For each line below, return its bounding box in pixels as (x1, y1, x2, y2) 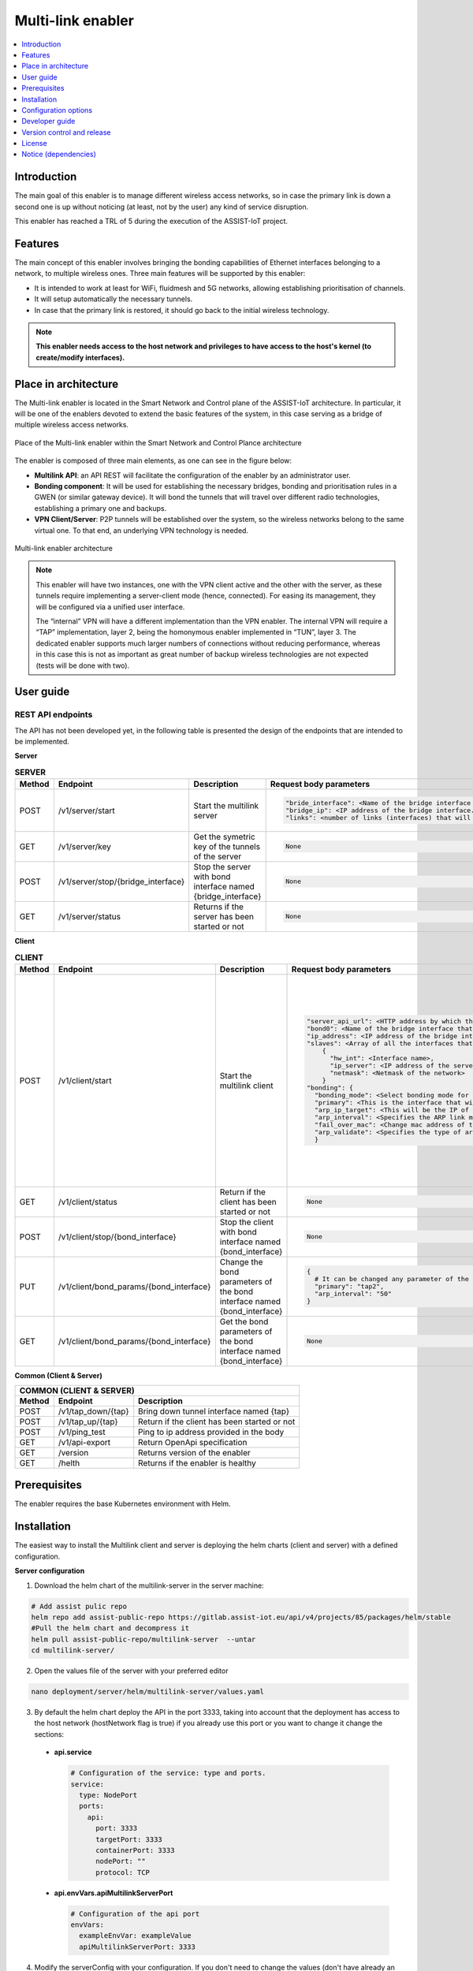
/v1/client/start (58, 1075, 112, 1086)
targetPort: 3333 (95, 1835, 163, 1844)
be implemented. (14, 737, 70, 747)
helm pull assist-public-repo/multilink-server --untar (31, 1634, 256, 1644)
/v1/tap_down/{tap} (58, 1406, 129, 1417)
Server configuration (14, 1566, 85, 1576)
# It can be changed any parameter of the (314, 1275, 469, 1284)
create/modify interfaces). (35, 352, 125, 362)
